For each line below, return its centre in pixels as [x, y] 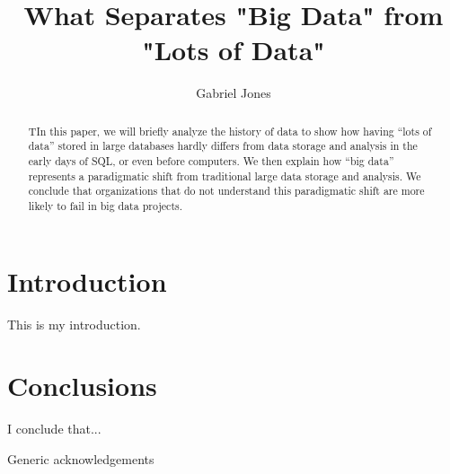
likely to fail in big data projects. [106, 205]
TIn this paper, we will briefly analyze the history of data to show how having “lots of [230, 131]
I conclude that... [54, 429]
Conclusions [82, 386]
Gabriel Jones [234, 93]
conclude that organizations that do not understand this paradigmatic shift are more [226, 191]
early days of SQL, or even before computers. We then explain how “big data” [211, 161]
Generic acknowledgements [81, 458]
